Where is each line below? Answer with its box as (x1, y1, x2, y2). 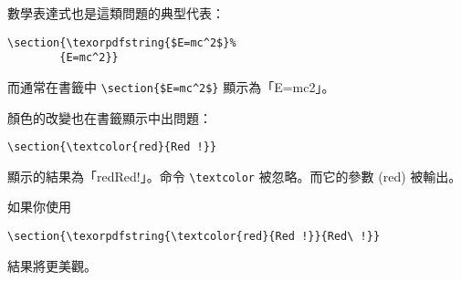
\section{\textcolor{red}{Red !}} (7, 140, 217, 154)
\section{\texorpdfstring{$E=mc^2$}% (7, 36, 236, 49)
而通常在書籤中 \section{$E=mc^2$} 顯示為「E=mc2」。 (7, 77, 335, 96)
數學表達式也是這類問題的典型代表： (7, 4, 225, 22)
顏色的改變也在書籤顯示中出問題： (7, 108, 212, 127)
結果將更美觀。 (7, 255, 97, 275)
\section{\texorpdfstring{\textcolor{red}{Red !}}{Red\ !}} (7, 230, 381, 244)
